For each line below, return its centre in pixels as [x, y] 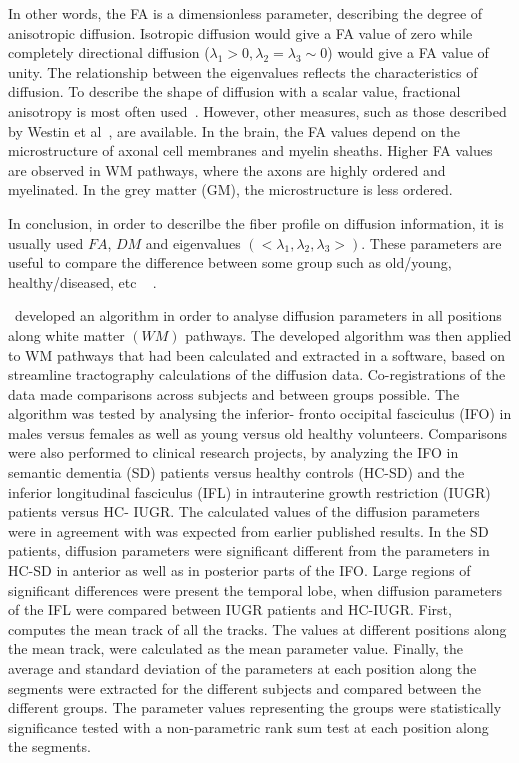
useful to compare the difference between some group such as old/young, [230, 262]
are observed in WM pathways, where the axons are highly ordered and [227, 169]
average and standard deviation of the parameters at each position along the [242, 668]
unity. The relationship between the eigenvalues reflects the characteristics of [243, 71]
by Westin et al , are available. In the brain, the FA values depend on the [234, 130]
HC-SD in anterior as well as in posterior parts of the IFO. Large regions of [239, 570]
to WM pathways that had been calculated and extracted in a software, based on [256, 354]
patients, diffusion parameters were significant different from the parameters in [249, 550]
